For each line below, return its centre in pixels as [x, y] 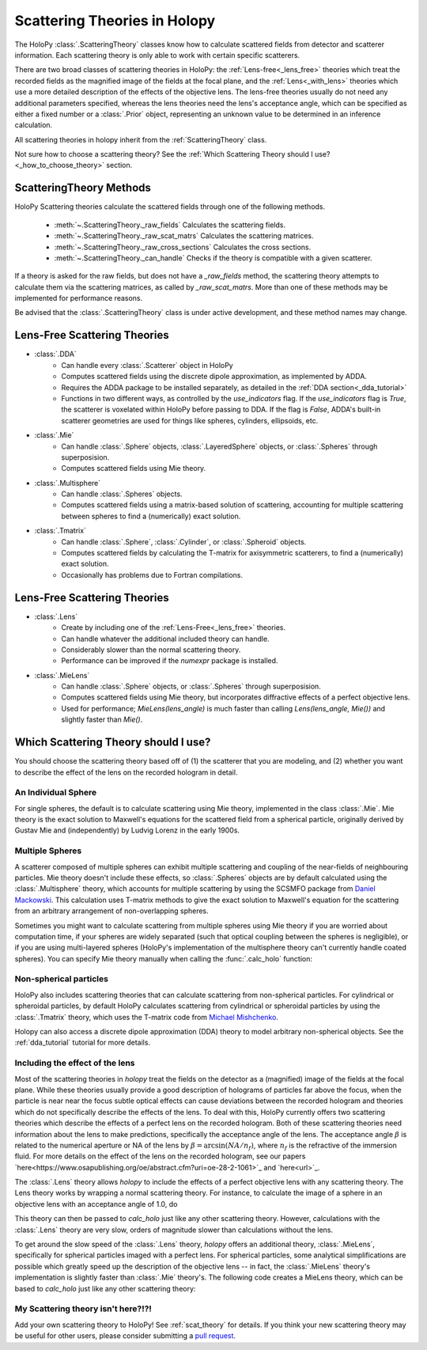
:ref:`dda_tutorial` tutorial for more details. [82, 1043]
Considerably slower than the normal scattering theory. [151, 650]
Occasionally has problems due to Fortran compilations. [152, 575]
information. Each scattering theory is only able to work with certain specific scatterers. [157, 55]
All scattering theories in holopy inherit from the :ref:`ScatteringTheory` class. [141, 139]
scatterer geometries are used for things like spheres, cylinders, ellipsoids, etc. [190, 420]
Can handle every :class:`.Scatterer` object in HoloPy [147, 365]
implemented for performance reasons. [79, 298]
